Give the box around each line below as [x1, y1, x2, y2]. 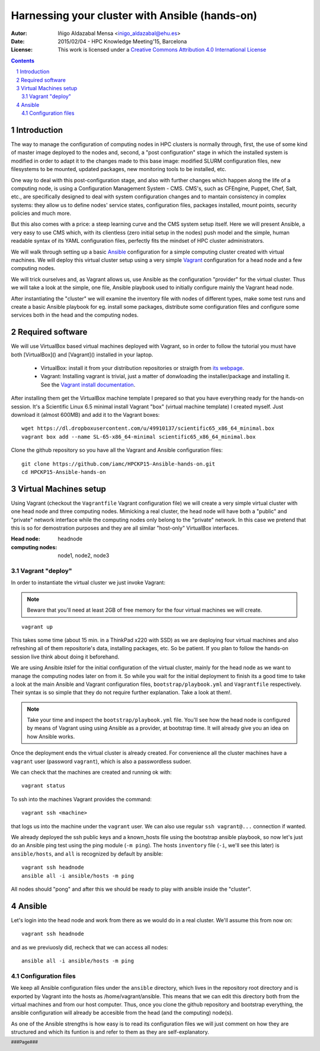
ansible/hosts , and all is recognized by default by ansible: [11, 850, 163, 857]
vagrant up [21, 623, 53, 630]
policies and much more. [11, 210, 71, 217]
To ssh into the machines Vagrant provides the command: [11, 796, 152, 803]
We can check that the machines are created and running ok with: [11, 769, 172, 776]
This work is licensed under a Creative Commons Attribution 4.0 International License [57, 46, 267, 53]
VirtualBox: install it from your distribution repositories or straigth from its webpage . [40, 365, 244, 372]
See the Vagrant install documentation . [40, 381, 136, 388]
